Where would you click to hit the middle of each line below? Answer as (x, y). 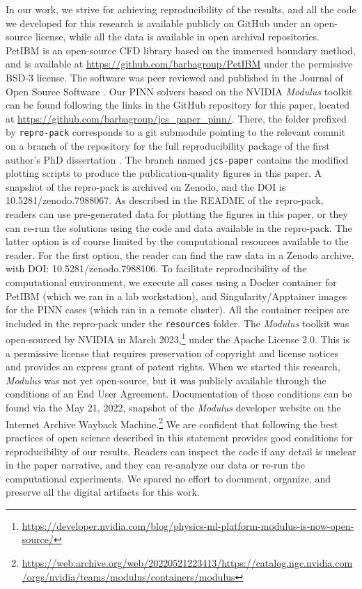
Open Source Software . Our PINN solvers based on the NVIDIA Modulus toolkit (179, 91)
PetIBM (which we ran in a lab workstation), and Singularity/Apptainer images (176, 296)
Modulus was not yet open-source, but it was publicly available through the (166, 380)
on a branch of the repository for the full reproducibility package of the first (168, 146)
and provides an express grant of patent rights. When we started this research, (173, 367)
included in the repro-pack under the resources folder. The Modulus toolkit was (178, 323)
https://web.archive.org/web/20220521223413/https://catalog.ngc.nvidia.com (187, 563)
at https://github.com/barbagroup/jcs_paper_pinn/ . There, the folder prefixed (176, 118)
